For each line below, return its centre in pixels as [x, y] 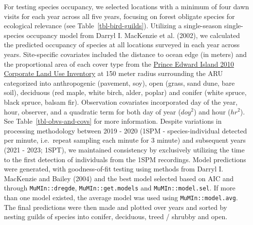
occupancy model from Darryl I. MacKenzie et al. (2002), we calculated [133, 35]
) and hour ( [212, 111]
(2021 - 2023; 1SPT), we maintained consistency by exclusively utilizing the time [124, 149]
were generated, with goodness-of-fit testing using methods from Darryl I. [114, 169]
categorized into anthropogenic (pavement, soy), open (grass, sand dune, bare [119, 83]
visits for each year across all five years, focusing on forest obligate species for [119, 16]
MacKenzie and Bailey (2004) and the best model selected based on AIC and [119, 178]
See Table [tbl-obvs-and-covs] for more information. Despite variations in [113, 121]
